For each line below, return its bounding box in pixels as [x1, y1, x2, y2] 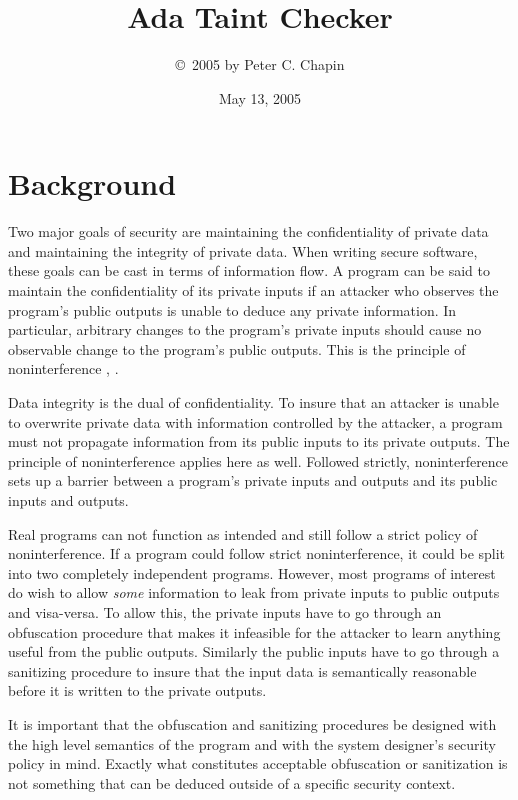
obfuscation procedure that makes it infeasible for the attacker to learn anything [8, 621, 501, 642]
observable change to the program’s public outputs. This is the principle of [8, 338, 466, 359]
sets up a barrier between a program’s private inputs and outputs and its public [8, 470, 498, 491]
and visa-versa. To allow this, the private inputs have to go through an [8, 601, 442, 622]
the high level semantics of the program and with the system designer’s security [8, 733, 496, 754]
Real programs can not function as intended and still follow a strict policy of [8, 523, 478, 544]
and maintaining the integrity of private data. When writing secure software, [8, 240, 478, 261]
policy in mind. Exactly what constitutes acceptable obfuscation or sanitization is [8, 753, 508, 774]
